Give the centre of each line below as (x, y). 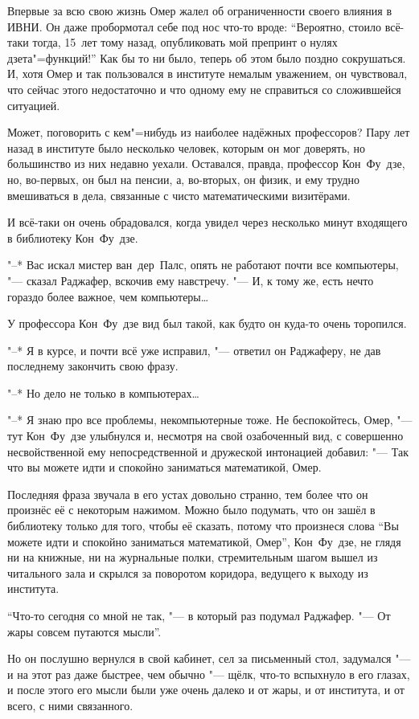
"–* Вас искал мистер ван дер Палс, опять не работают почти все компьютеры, (203, 265)
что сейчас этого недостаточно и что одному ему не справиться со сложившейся (204, 89)
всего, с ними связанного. (70, 705)
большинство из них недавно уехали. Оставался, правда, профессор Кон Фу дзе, (206, 163)
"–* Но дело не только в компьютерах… (103, 392)
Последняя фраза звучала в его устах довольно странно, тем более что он (188, 494)
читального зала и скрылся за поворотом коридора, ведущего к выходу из (188, 572)
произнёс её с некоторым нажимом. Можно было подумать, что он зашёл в (191, 510)
